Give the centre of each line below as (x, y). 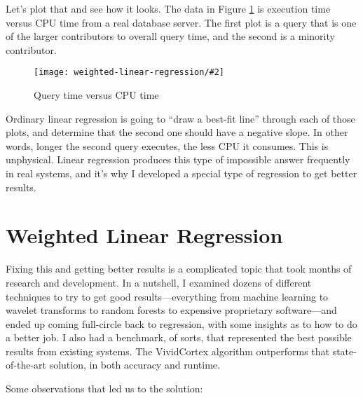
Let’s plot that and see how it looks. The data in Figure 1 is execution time (168, 8)
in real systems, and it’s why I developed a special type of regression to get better (181, 173)
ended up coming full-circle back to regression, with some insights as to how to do (181, 323)
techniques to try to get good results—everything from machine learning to (167, 296)
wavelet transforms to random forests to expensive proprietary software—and (171, 310)
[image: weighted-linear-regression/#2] (129, 73)
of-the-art (26, 365)
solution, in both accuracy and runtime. (135, 365)
